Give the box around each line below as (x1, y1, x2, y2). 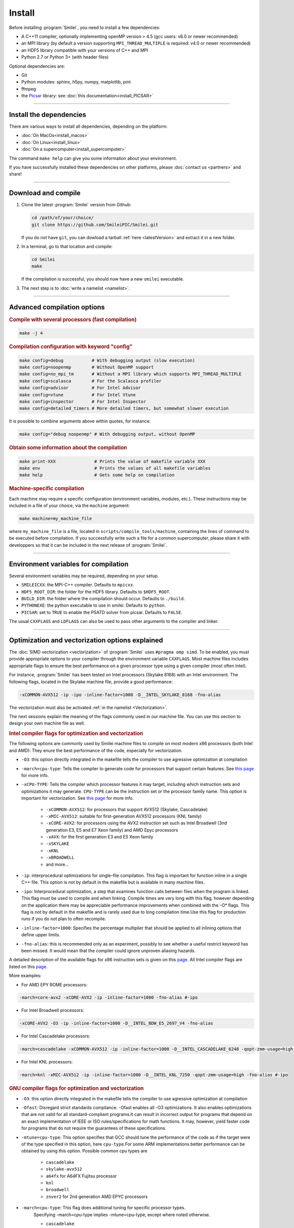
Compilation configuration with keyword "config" (9, 343, 133, 350)
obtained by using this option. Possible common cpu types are (21, 1148, 147, 1154)
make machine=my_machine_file (19, 516, 92, 522)
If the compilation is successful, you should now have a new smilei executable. (21, 276, 184, 282)
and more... (46, 861, 69, 867)
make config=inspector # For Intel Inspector (19, 398, 147, 404)
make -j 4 (19, 331, 43, 336)
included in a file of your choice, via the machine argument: (9, 502, 130, 508)
